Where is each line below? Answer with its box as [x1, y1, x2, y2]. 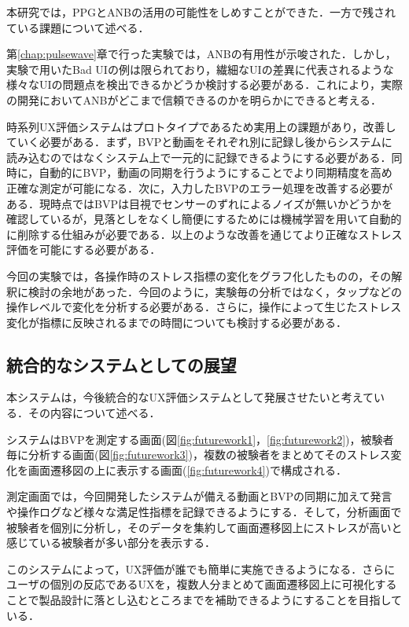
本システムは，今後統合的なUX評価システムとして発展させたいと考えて [6, 389, 374, 405]
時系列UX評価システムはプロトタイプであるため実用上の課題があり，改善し [6, 118, 396, 134]
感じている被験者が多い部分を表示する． [6, 534, 216, 551]
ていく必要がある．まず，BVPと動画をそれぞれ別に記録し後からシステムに [6, 134, 392, 150]
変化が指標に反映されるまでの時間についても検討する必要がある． [6, 313, 347, 330]
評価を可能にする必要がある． [6, 241, 161, 258]
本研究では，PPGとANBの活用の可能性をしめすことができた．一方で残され [6, 4, 396, 20]
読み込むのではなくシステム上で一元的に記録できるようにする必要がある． [6, 148, 392, 165]
